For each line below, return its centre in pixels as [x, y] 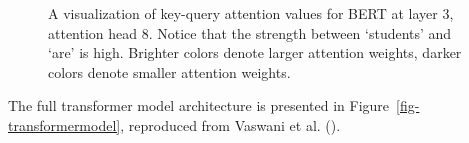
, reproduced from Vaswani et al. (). [230, 124]
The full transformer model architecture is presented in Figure [199, 105]
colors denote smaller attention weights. [169, 71]
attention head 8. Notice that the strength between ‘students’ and [250, 32]
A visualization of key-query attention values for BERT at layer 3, [251, 13]
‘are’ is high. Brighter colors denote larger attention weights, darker [255, 52]
